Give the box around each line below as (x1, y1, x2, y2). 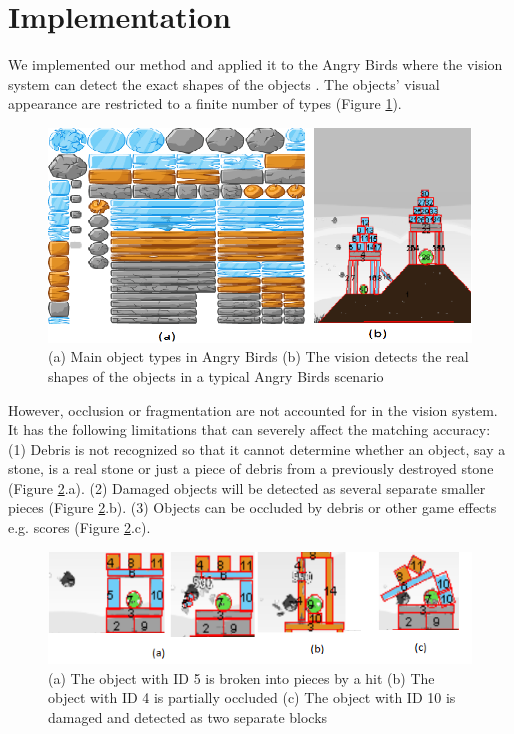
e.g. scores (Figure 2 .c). (8, 517, 151, 538)
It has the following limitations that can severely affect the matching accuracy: (8, 419, 491, 440)
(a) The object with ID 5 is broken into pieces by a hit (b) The (48, 667, 435, 688)
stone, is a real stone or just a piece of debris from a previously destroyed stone (8, 458, 494, 479)
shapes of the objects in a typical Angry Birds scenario (48, 365, 384, 386)
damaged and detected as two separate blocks (48, 707, 328, 728)
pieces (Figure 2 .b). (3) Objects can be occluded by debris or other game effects (8, 497, 497, 518)
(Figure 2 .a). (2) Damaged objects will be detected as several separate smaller (8, 477, 486, 498)
